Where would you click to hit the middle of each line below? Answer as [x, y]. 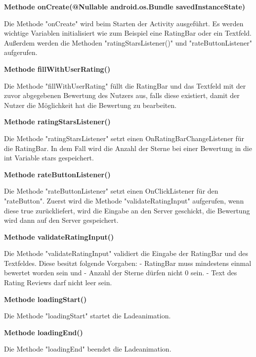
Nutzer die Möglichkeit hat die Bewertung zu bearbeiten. [90, 105]
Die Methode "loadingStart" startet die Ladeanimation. [87, 316]
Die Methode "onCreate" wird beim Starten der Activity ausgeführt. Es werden [124, 23]
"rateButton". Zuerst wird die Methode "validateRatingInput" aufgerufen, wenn [124, 200]
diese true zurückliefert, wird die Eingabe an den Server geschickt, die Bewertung [127, 210]
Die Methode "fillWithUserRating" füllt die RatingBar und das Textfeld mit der [125, 85]
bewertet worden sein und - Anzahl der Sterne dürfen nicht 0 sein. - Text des [121, 273]
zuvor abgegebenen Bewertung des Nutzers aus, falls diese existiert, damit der [122, 95]
